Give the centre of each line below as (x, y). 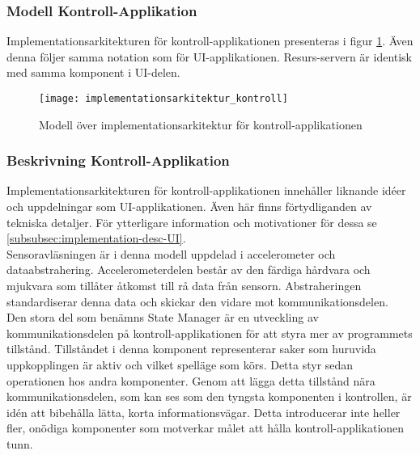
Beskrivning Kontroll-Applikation (118, 160)
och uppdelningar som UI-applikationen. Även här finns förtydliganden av (189, 206)
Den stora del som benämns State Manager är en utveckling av (163, 317)
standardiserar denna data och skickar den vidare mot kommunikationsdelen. (197, 301)
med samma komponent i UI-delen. (93, 72)
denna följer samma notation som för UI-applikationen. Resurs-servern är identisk (210, 56)
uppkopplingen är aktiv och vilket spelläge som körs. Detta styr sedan (180, 364)
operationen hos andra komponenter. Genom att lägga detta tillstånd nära (191, 380)
